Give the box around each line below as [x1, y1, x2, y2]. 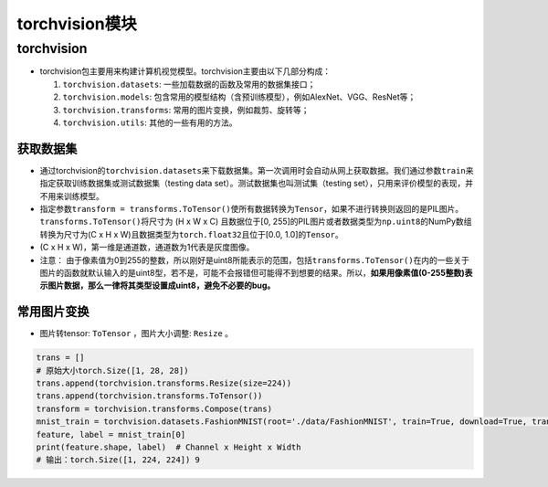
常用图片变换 [16, 304, 90, 320]
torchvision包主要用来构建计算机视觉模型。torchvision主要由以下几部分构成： [39, 66, 332, 77]
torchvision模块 [16, 14, 137, 34]
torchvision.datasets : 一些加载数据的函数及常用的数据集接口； [62, 79, 316, 90]
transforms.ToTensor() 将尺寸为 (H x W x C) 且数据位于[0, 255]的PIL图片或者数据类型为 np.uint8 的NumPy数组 [39, 216, 472, 228]
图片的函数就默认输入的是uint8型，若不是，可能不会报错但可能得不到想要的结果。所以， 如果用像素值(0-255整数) [39, 267, 465, 278]
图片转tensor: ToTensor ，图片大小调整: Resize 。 [39, 328, 233, 339]
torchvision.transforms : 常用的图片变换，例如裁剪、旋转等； [62, 104, 310, 115]
